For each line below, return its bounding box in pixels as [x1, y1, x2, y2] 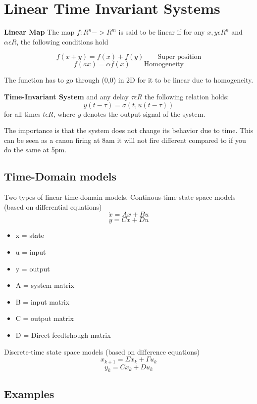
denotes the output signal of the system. [83, 108, 206, 119]
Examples [4, 386, 54, 401]
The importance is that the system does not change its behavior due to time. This [4, 125, 254, 135]
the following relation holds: [144, 91, 229, 101]
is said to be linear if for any [118, 27, 205, 37]
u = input [15, 247, 46, 257]
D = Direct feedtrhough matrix [15, 330, 111, 340]
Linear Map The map [4, 27, 75, 37]
